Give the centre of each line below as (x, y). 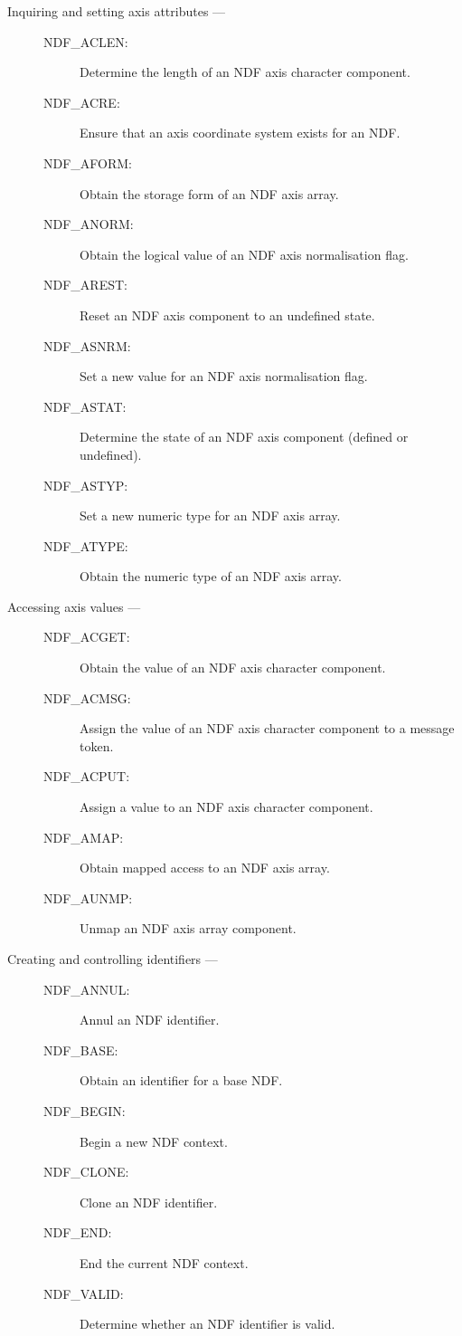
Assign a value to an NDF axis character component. (226, 807)
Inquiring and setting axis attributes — (117, 11)
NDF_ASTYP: (86, 485)
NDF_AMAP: (84, 837)
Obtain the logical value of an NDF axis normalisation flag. (244, 254)
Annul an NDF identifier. (150, 1020)
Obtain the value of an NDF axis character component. (233, 668)
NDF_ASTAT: (85, 406)
